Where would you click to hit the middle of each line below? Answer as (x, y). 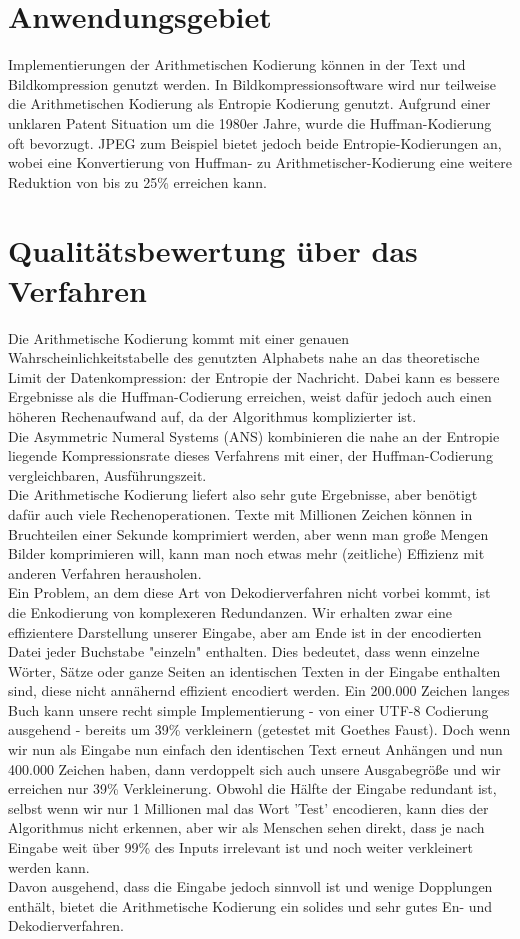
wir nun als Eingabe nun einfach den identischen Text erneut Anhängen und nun (255, 749)
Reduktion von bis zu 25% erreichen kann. (137, 181)
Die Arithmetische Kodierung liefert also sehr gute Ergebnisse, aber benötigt (243, 494)
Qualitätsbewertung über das (213, 250)
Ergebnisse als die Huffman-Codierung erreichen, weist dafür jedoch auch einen (250, 396)
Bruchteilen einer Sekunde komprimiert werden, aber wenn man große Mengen (248, 533)
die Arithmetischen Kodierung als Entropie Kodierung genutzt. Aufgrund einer (249, 103)
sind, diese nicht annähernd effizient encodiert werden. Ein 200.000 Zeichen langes (259, 690)
